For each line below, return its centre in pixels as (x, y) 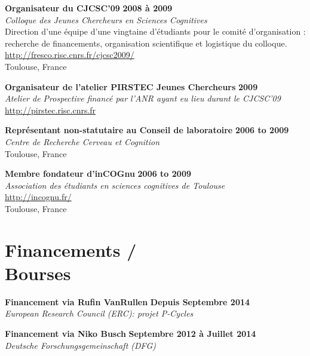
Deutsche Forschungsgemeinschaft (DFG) (80, 345)
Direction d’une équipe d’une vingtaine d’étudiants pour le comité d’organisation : (155, 31)
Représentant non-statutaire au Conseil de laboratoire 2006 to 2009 (147, 130)
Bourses (38, 273)
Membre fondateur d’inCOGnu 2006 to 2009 (98, 174)
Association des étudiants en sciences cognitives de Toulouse (115, 185)
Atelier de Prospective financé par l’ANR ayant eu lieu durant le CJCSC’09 (143, 98)
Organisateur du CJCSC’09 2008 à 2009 (89, 8)
